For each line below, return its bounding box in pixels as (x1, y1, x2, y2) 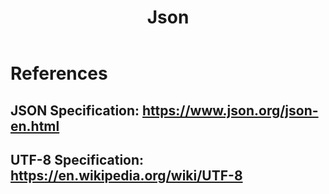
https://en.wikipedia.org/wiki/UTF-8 (10, 167, 243, 184)
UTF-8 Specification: (10, 151, 145, 168)
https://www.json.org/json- (142, 102, 319, 119)
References (10, 62, 108, 85)
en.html (10, 117, 60, 135)
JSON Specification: (10, 102, 140, 119)
